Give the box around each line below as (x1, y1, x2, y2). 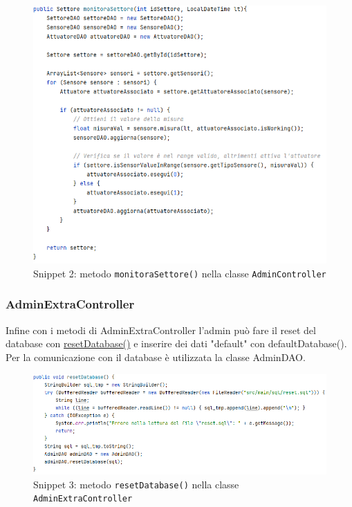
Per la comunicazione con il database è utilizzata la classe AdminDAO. (6, 349, 306, 364)
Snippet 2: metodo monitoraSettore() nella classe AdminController (33, 266, 326, 280)
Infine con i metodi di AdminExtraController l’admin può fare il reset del (6, 322, 316, 337)
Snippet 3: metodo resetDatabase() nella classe (33, 477, 239, 491)
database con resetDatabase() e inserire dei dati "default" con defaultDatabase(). (6, 336, 347, 351)
